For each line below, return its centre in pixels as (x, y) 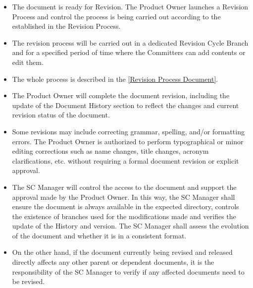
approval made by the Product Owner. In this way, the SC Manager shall (124, 197)
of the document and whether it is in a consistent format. (99, 235)
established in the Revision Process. (66, 26)
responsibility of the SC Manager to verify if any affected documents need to (128, 271)
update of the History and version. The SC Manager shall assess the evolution (130, 226)
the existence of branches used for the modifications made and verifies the (124, 216)
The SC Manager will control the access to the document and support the (124, 187)
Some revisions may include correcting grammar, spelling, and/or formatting (128, 131)
